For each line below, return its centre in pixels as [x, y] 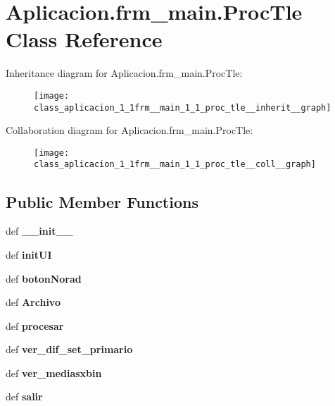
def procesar [35, 325]
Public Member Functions [102, 201]
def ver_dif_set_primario [69, 349]
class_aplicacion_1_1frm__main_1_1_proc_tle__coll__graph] [175, 165]
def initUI [29, 254]
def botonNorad [44, 278]
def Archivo [33, 302]
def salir [24, 396]
